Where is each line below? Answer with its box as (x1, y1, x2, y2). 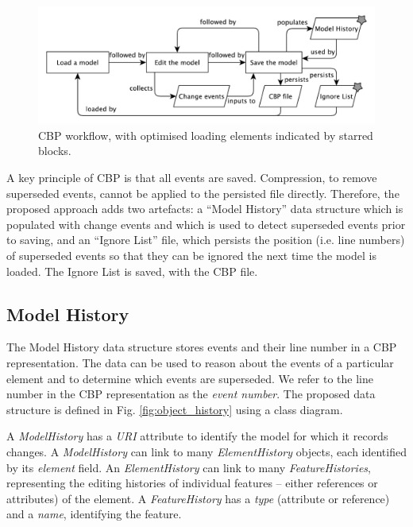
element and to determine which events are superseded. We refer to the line (6, 370, 373, 386)
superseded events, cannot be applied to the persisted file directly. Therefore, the (6, 184, 399, 201)
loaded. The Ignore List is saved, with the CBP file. (6, 262, 258, 279)
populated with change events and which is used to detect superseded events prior (6, 215, 406, 232)
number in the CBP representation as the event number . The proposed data (6, 386, 376, 402)
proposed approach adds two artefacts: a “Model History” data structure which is (6, 200, 403, 217)
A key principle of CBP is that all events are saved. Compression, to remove (6, 169, 377, 186)
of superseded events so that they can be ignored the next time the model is (6, 246, 376, 263)
